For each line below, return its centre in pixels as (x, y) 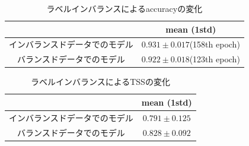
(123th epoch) (215, 59)
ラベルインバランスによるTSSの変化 (100, 82)
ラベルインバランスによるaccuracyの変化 (124, 8)
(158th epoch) (215, 44)
